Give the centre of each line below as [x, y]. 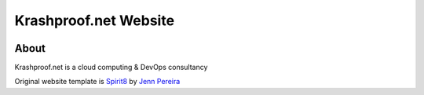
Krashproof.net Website [95, 20]
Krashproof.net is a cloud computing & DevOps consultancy [111, 68]
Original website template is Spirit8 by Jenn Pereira [97, 82]
